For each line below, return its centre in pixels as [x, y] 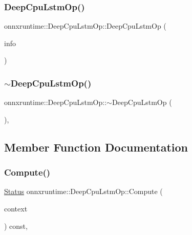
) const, [16, 226]
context [16, 208]
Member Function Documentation [96, 147]
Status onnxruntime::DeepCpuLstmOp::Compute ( [83, 191]
